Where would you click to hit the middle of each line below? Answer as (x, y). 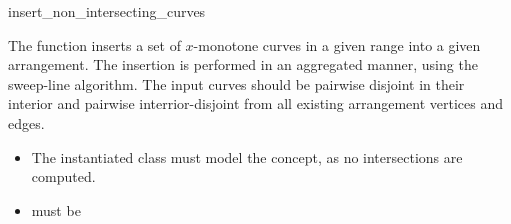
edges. (26, 122)
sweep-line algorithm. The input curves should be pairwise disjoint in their (236, 83)
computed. (63, 176)
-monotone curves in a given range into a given (337, 44)
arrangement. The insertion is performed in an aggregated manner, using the (243, 64)
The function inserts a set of (94, 44)
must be (56, 209)
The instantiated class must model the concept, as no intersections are (247, 156)
